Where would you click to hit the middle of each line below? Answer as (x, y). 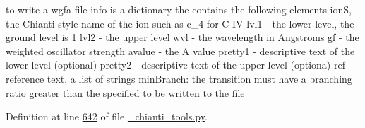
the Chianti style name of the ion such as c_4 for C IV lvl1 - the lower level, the (180, 23)
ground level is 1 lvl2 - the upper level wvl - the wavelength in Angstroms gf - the (182, 37)
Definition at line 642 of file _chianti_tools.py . (107, 116)
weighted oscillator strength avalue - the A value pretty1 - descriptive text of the (180, 51)
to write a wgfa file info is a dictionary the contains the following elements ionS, (179, 9)
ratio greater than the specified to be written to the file (125, 92)
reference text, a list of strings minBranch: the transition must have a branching (179, 78)
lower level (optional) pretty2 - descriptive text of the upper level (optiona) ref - (179, 65)
